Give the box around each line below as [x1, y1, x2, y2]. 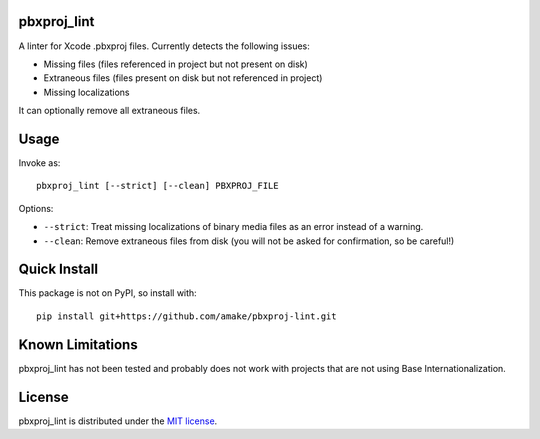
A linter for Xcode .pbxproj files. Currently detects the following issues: [18, 40, 310, 52]
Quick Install [18, 261, 99, 278]
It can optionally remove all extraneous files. [18, 105, 201, 117]
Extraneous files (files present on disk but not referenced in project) [43, 72, 323, 84]
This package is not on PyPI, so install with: [18, 287, 197, 299]
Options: [18, 202, 54, 214]
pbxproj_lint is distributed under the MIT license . [18, 415, 218, 427]
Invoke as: [18, 156, 61, 169]
